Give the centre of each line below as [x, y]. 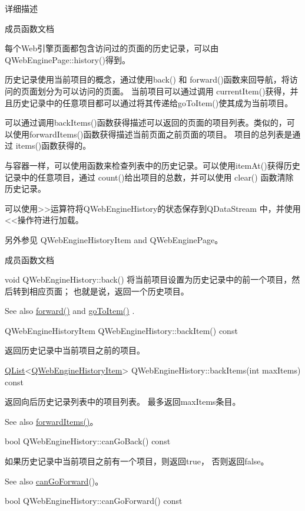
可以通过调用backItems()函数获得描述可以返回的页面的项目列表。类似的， [146, 122]
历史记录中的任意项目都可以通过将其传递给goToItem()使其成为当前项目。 [153, 102]
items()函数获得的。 [53, 145]
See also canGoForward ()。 [54, 481]
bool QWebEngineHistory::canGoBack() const [88, 441]
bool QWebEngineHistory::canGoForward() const [94, 501]
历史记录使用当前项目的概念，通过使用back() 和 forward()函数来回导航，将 [147, 79]
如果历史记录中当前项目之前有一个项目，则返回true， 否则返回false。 [137, 461]
